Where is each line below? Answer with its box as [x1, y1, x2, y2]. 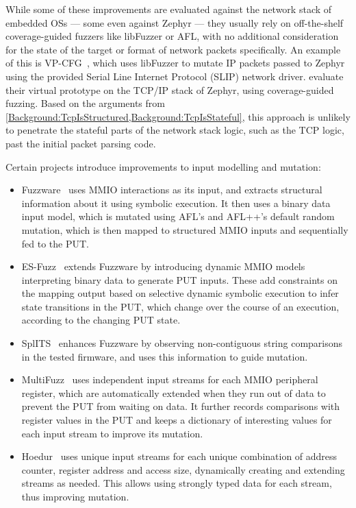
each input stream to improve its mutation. [21, 426, 203, 440]
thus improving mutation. [21, 489, 129, 503]
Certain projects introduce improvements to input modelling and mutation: [5, 159, 321, 173]
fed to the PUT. [21, 236, 89, 250]
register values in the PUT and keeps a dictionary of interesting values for [21, 413, 332, 427]
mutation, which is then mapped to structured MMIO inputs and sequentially [21, 222, 348, 237]
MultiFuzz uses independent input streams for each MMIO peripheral [21, 372, 318, 387]
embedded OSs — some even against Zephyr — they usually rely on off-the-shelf [5, 15, 344, 29]
